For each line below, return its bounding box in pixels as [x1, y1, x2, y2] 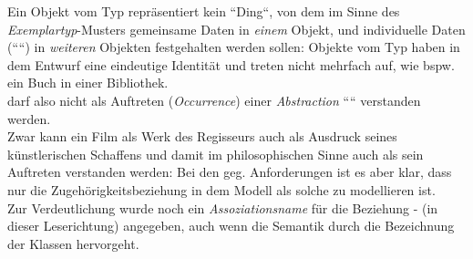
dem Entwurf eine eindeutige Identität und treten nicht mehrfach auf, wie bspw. [7, 55, 455, 74]
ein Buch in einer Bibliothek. [7, 73, 169, 92]
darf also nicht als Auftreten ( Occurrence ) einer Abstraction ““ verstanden [7, 90, 421, 109]
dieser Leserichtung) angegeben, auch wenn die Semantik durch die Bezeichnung [7, 216, 455, 235]
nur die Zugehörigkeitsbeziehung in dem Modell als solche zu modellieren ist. [7, 180, 436, 199]
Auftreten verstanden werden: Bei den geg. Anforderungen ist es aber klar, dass [7, 162, 452, 181]
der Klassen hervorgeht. [7, 233, 139, 253]
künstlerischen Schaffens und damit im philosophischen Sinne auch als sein [7, 144, 424, 163]
